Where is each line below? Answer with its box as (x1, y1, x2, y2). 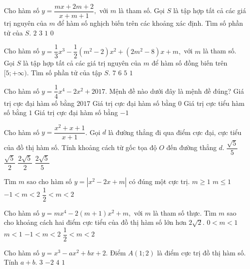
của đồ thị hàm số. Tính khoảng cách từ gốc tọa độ (4, 142, 157, 152)
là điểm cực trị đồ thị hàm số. (157, 247, 246, 257)
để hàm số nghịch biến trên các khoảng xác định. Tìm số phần (57, 18, 243, 28)
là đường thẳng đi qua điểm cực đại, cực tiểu (108, 127, 242, 137)
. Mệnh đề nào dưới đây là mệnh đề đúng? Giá (105, 85, 244, 96)
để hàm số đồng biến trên (151, 58, 228, 68)
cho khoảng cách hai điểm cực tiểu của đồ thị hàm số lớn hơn (4, 217, 187, 227)
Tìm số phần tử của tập (31, 67, 102, 77)
